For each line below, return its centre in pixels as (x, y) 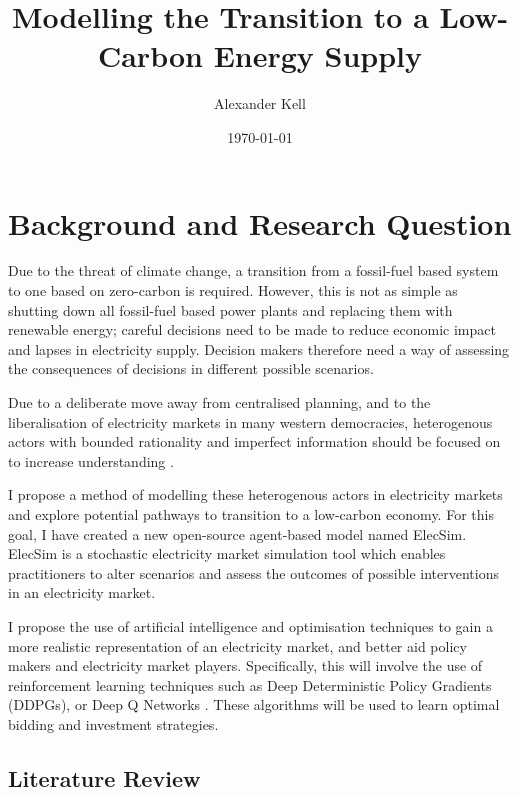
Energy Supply (318, 55)
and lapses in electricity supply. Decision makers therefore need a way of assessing (259, 348)
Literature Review (104, 777)
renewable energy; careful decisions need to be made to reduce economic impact (252, 329)
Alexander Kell (260, 103)
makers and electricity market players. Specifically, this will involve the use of (245, 665)
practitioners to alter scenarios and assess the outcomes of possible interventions (253, 572)
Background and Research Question (260, 222)
